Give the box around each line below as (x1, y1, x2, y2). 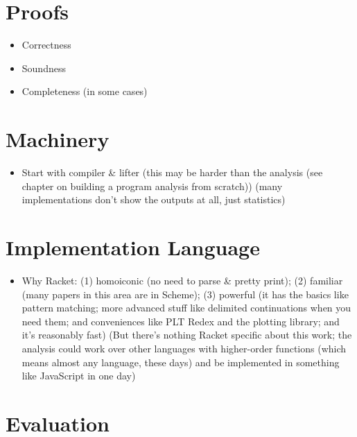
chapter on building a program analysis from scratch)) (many (21, 178, 283, 193)
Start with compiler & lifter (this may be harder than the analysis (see (21, 165, 323, 180)
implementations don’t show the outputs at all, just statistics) (21, 192, 286, 207)
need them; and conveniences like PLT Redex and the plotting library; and (21, 314, 340, 328)
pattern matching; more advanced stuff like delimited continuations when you (21, 300, 351, 315)
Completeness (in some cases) (21, 84, 148, 98)
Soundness (21, 60, 66, 75)
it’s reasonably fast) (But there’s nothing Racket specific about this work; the (21, 327, 352, 342)
